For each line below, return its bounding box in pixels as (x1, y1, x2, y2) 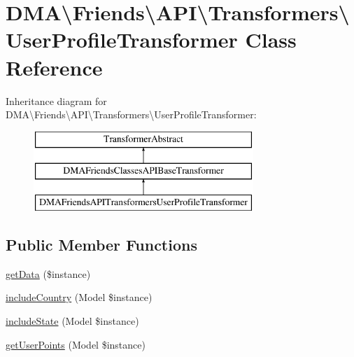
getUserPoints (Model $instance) (6, 337, 146, 351)
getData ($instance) (6, 266, 91, 281)
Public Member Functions (6, 234, 197, 255)
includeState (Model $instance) (6, 314, 139, 328)
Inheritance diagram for (6, 93, 107, 108)
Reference (6, 52, 103, 81)
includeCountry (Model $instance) (6, 290, 153, 304)
